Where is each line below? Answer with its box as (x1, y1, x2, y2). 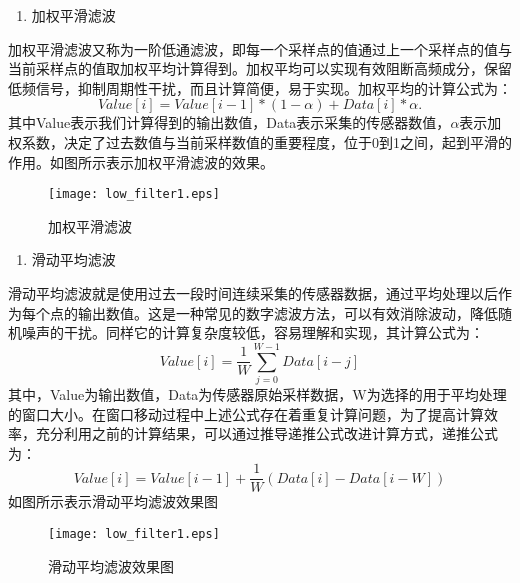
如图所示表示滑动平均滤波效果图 (8, 491, 218, 512)
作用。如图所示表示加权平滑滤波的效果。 (8, 151, 274, 172)
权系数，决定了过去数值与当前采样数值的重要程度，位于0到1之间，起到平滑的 (8, 131, 512, 152)
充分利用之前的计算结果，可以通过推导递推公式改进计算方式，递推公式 (35, 423, 498, 444)
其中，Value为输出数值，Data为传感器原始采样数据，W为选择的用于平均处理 (8, 383, 507, 404)
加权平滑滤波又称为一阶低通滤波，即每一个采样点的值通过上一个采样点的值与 (8, 38, 512, 59)
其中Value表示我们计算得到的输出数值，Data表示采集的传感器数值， (8, 112, 451, 133)
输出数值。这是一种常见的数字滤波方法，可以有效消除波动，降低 (77, 302, 498, 323)
